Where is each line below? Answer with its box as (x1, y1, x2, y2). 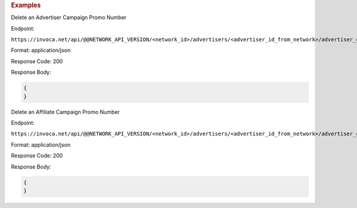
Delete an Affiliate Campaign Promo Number (11, 108, 120, 116)
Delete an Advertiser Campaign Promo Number (11, 14, 127, 21)
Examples (11, 1, 41, 9)
